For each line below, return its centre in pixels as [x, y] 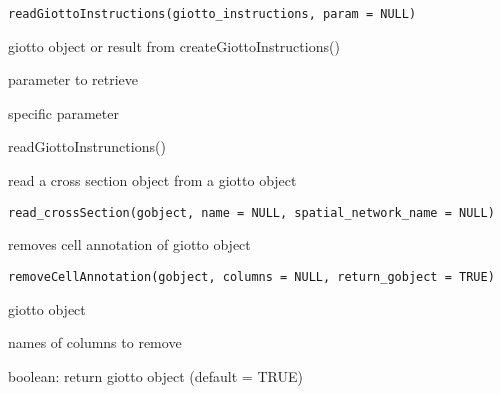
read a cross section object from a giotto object [152, 180]
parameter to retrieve [73, 79]
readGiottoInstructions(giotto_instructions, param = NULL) [212, 14]
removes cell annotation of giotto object [129, 244]
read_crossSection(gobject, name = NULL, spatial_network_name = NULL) [251, 212]
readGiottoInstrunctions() [87, 146]
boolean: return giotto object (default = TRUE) [155, 375]
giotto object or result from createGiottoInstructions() [174, 45]
